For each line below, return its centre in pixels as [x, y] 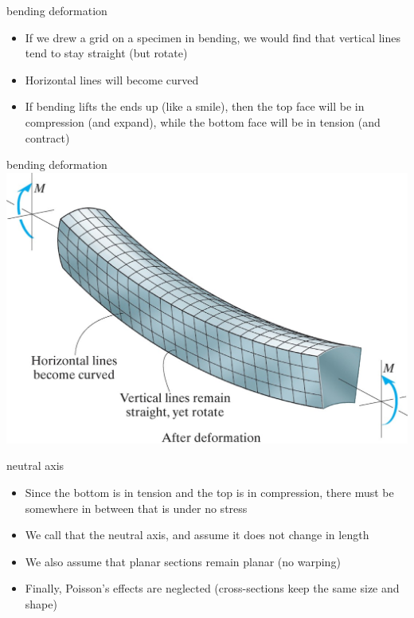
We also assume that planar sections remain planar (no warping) [183, 561]
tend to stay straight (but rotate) [106, 53]
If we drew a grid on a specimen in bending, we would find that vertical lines [213, 37]
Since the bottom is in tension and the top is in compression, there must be [209, 493]
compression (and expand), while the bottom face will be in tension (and [203, 121]
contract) [47, 137]
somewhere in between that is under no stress [136, 508]
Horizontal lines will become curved [112, 79]
